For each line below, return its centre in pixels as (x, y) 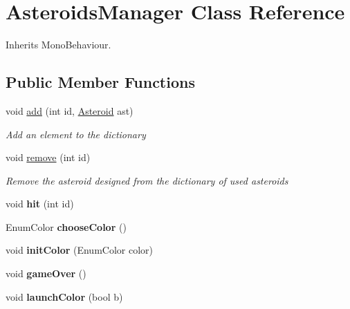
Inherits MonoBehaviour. (58, 45)
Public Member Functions (100, 82)
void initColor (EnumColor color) (79, 250)
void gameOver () (46, 273)
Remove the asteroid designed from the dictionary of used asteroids (147, 180)
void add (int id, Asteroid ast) (70, 110)
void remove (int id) (48, 157)
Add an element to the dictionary (76, 134)
